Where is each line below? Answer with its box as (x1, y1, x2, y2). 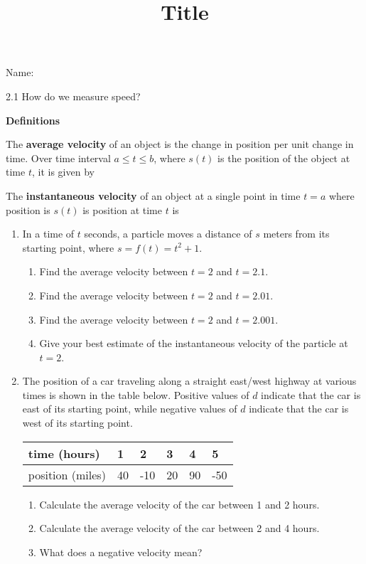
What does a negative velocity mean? (39, 544, 203, 559)
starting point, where (22, 240, 114, 255)
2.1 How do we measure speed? (6, 88, 141, 103)
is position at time (82, 202, 162, 217)
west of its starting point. (22, 415, 133, 430)
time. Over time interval (6, 150, 111, 165)
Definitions (6, 112, 60, 127)
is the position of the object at (217, 150, 350, 165)
